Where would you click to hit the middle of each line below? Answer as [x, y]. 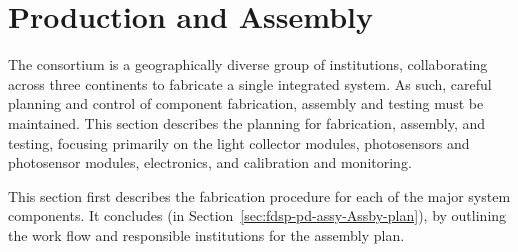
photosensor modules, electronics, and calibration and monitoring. [210, 162]
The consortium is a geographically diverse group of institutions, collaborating [248, 64]
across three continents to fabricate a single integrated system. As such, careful [250, 83]
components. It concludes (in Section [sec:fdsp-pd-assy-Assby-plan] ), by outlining [257, 215]
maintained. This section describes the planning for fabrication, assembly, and [247, 122]
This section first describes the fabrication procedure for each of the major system [259, 195]
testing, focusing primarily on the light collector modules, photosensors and [239, 142]
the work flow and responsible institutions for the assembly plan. [206, 234]
